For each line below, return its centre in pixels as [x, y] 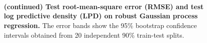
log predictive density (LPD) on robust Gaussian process [101, 16]
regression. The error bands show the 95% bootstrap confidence [101, 25]
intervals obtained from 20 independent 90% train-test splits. [94, 35]
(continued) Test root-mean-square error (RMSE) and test [104, 6]
